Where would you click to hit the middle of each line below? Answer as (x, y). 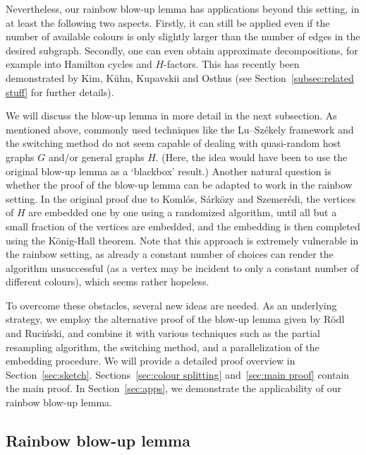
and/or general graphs (96, 156)
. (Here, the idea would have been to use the (251, 156)
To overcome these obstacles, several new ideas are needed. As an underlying (171, 305)
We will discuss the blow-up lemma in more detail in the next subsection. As (171, 116)
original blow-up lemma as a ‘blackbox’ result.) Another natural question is (169, 171)
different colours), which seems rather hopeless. (108, 282)
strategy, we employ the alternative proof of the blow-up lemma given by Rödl (175, 319)
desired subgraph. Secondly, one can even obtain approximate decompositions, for (182, 50)
